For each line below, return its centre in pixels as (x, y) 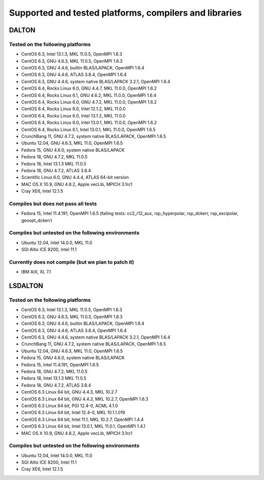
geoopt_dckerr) (37, 220)
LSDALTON (26, 286)
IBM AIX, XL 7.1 (36, 272)
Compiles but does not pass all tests (53, 204)
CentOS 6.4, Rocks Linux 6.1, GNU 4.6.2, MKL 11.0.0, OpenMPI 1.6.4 (89, 95)
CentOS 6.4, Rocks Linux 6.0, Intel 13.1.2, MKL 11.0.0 (73, 115)
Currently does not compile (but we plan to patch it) (72, 262)
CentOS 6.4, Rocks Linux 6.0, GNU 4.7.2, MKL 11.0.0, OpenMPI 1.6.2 (89, 102)
